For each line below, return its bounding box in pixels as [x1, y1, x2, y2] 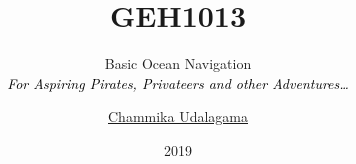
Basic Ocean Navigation [104, 53, 252, 74]
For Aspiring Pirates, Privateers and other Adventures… [7, 72, 349, 93]
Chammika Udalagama [108, 106, 248, 127]
